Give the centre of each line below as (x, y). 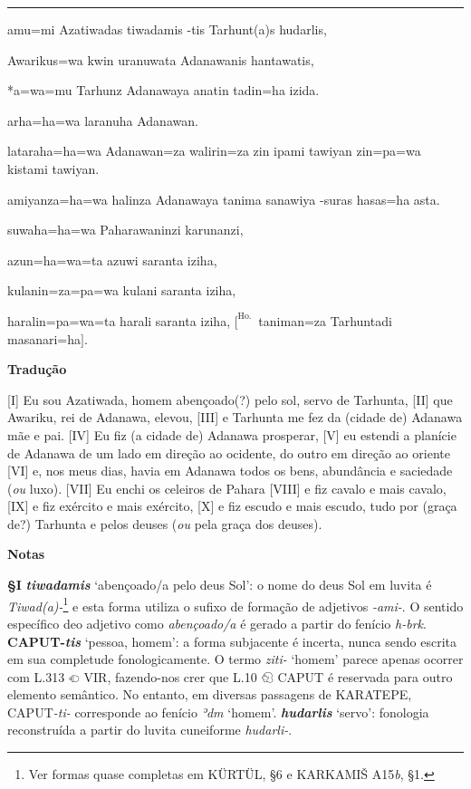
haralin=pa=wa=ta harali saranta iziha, (119, 320)
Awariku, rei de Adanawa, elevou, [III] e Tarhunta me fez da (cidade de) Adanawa (235, 417)
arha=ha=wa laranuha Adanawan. (103, 120)
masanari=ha (44, 338)
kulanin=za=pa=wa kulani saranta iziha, (122, 290)
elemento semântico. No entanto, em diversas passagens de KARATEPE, (210, 694)
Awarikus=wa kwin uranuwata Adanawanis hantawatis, (161, 59)
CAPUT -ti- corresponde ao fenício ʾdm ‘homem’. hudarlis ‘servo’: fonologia (218, 712)
